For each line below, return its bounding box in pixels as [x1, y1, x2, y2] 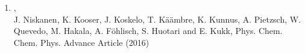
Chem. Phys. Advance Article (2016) [13, 36, 149, 48]
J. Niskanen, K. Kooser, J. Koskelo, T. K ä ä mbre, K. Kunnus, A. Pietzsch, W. [13, 13, 301, 25]
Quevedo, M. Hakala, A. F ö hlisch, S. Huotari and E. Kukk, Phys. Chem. [13, 24, 283, 37]
